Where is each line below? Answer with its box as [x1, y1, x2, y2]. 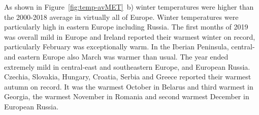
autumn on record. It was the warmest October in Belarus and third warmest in [4, 81, 253, 92]
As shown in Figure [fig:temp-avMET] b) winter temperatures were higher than [4, 2, 254, 12]
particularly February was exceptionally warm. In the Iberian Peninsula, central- [4, 41, 255, 52]
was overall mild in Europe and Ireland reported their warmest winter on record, [4, 31, 255, 42]
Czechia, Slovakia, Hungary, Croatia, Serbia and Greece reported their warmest [4, 71, 251, 82]
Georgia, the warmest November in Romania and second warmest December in [4, 91, 249, 102]
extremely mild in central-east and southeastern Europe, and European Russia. [4, 61, 250, 72]
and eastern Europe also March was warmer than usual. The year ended [4, 51, 229, 62]
